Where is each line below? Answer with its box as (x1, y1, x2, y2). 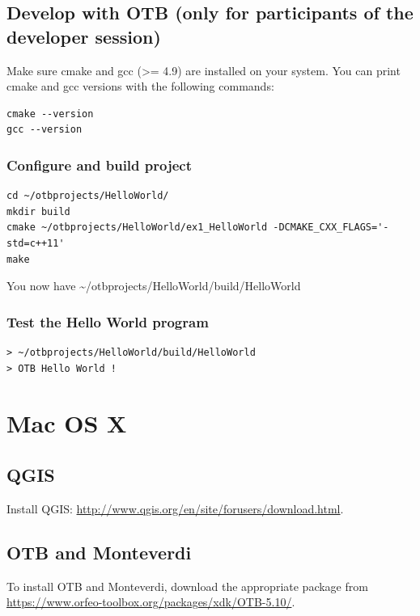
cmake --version (6, 108, 94, 120)
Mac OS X (6, 407, 127, 440)
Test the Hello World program (6, 311, 209, 331)
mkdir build (6, 205, 70, 217)
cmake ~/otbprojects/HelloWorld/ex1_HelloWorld (6, 222, 268, 234)
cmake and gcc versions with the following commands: (6, 78, 274, 95)
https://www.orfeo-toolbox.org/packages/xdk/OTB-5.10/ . (6, 593, 295, 610)
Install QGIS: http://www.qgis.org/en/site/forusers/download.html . (6, 500, 344, 517)
